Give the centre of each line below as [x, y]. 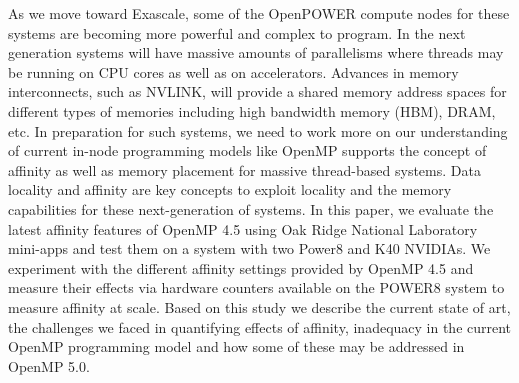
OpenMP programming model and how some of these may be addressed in [236, 346]
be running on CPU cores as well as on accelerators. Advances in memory [233, 71]
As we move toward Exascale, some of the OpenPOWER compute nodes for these [259, 13]
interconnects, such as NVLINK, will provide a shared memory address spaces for [257, 91]
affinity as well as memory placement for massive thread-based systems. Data [244, 169]
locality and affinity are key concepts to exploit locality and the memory [230, 189]
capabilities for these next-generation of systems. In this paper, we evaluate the [251, 208]
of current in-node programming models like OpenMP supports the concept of [247, 150]
